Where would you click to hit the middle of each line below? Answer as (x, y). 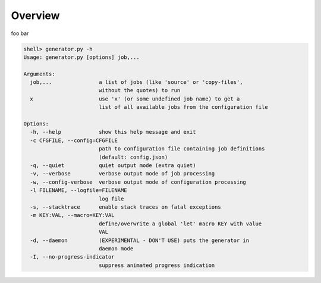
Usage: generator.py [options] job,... (81, 57)
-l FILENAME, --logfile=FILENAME (78, 191)
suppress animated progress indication (157, 265)
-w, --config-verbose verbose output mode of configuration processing (138, 182)
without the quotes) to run (139, 90)
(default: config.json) (133, 157)
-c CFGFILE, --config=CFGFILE (74, 140)
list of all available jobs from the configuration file (183, 107)
